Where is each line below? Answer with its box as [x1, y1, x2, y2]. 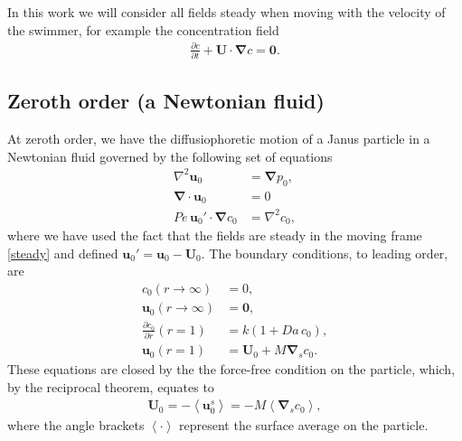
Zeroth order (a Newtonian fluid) [7, 87, 325, 115]
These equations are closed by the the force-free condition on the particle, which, [7, 360, 456, 379]
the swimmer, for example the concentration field [7, 20, 279, 39]
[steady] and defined [7, 243, 118, 262]
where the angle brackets [7, 416, 145, 435]
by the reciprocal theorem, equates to [7, 377, 214, 396]
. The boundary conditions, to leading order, [201, 243, 448, 262]
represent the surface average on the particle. [179, 416, 429, 435]
